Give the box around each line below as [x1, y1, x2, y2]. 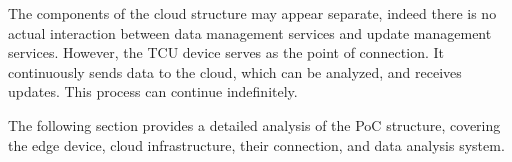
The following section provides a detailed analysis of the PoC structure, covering [8, 114, 501, 135]
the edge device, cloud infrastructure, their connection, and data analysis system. [8, 134, 505, 155]
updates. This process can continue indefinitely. [8, 81, 298, 102]
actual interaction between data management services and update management [8, 22, 492, 43]
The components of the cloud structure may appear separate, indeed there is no [8, 3, 497, 23]
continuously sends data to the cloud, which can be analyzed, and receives [8, 61, 462, 82]
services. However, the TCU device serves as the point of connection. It [8, 42, 444, 63]
